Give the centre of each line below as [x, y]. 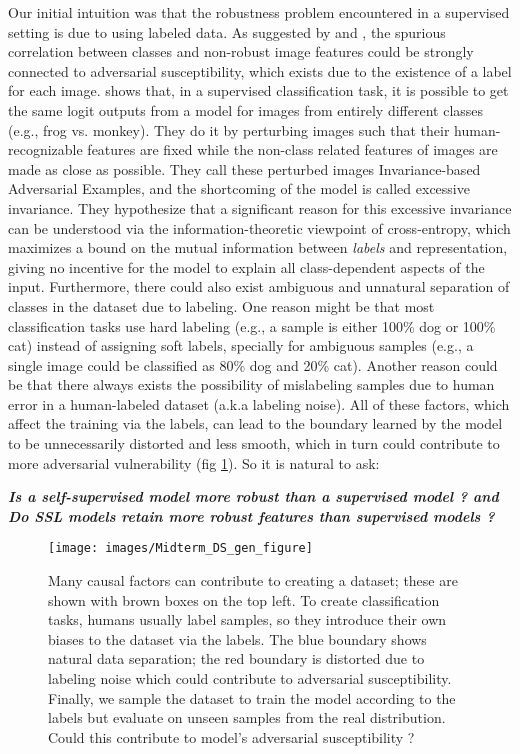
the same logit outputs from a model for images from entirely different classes [246, 109]
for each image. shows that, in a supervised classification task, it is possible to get [258, 90]
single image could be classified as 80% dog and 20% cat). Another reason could [253, 364]
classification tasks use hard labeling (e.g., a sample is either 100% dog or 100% [252, 325]
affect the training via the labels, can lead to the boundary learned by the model [255, 423]
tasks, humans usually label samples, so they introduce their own [247, 619]
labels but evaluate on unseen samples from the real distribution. [247, 717]
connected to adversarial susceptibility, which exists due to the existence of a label [260, 70]
